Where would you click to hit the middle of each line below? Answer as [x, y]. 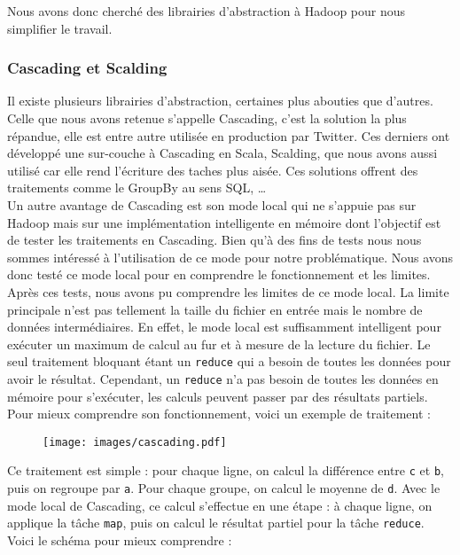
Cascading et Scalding [87, 68]
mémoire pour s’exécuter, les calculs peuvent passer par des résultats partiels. [218, 396]
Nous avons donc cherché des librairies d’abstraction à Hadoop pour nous [207, 11]
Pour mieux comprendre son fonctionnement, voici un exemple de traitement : [219, 414]
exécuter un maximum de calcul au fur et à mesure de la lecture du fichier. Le [219, 344]
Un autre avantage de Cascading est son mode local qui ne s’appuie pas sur [212, 204]
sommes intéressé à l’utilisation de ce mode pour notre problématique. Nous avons [230, 257]
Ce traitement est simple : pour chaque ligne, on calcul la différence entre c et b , [226, 470]
